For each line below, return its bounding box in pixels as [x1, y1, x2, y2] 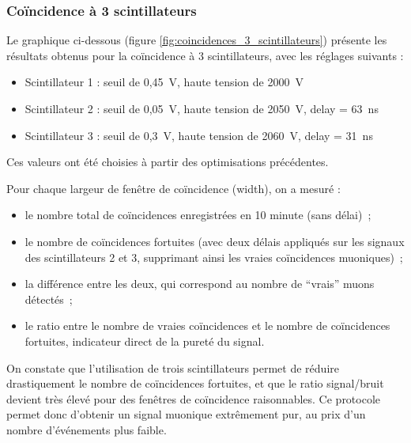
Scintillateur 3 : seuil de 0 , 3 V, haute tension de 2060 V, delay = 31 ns [25, 127, 373, 143]
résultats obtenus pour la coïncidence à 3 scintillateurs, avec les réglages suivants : [6, 47, 404, 63]
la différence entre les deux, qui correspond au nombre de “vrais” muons [25, 275, 375, 292]
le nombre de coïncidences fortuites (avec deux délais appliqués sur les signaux [25, 233, 405, 249]
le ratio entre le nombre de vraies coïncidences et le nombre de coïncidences [25, 317, 390, 334]
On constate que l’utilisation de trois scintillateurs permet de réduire [6, 359, 339, 376]
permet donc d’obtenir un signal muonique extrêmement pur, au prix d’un [6, 406, 366, 422]
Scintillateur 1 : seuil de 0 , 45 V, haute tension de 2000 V [25, 74, 304, 90]
